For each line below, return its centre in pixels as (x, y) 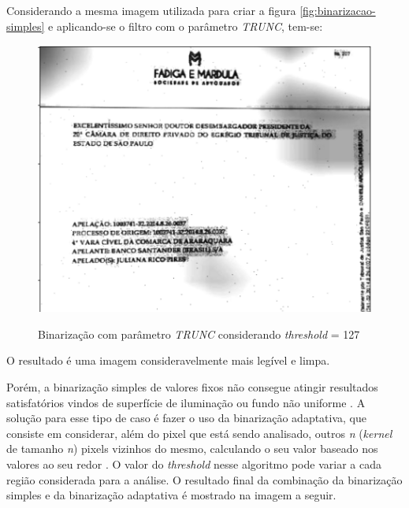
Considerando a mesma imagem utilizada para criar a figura (151, 10)
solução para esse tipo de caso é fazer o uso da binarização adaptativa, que (187, 418)
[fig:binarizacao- (338, 10)
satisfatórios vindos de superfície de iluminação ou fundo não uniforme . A (186, 402)
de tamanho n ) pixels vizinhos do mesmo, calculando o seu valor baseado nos (192, 449)
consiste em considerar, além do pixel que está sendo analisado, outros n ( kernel (199, 433)
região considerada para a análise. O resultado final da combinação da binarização (204, 479)
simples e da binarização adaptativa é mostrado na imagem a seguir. (171, 495)
